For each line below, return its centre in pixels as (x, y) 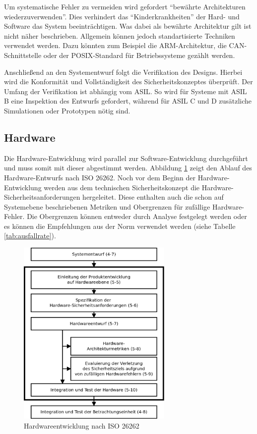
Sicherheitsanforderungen (42, 197)
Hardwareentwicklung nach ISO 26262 (82, 425)
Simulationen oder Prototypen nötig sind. (67, 110)
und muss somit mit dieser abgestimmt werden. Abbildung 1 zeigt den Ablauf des (128, 168)
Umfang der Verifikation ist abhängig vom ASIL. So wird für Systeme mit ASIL (126, 91)
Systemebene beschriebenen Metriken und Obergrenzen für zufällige (107, 206)
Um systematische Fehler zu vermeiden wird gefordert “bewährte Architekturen (125, 6)
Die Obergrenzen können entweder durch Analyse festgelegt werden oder (137, 216)
